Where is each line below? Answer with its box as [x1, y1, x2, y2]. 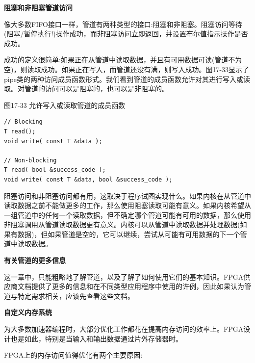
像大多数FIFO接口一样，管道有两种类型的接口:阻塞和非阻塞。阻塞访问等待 [4, 19, 242, 29]
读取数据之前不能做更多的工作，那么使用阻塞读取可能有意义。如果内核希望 [4, 200, 244, 210]
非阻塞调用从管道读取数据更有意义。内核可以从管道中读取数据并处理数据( [4, 219, 240, 230]
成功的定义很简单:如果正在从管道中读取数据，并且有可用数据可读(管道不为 [4, 54, 242, 65]
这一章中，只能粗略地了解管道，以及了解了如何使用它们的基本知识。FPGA [4, 271, 244, 282]
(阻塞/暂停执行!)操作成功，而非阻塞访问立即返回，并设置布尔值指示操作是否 [4, 28, 248, 39]
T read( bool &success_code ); [4, 166, 106, 174]
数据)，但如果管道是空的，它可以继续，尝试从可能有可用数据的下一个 [17, 229, 240, 239]
